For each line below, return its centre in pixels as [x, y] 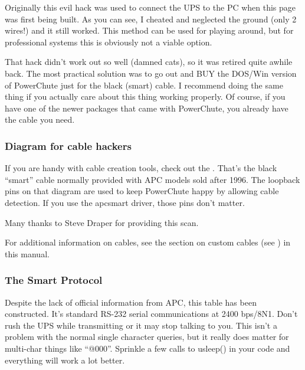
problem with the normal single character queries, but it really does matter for [147, 337]
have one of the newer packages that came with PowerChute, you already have [147, 108]
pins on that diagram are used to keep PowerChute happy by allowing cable [142, 191]
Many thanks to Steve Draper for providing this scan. [102, 222]
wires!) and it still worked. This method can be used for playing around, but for [149, 30]
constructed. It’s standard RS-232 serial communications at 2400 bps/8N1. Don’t [151, 314]
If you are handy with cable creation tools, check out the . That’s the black [141, 168]
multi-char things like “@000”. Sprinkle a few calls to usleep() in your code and [147, 348]
